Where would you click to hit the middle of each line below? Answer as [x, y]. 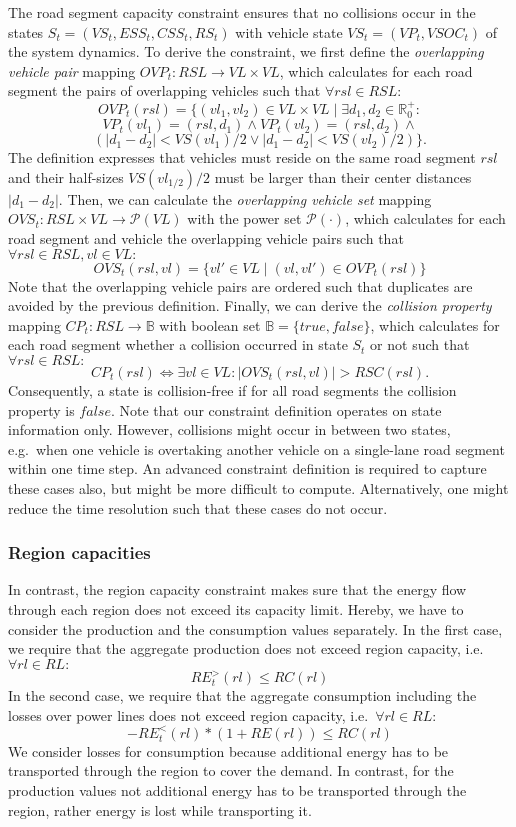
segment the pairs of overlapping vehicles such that [164, 90]
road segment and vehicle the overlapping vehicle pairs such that [206, 237]
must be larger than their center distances [343, 176]
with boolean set [210, 324]
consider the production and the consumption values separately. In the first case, [255, 628]
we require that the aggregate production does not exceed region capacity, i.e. [246, 648]
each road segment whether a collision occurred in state [178, 344]
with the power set [244, 218]
